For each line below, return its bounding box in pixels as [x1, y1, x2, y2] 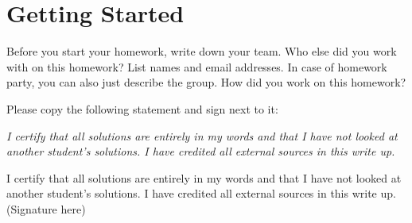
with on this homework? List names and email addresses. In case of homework [6, 58, 387, 75]
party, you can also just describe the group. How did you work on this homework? [6, 74, 406, 90]
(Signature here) [6, 200, 86, 217]
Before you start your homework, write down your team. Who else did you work [6, 43, 397, 60]
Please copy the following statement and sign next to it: [6, 100, 278, 117]
